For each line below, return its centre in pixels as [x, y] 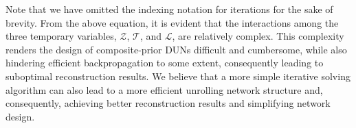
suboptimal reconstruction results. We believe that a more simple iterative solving [178, 76]
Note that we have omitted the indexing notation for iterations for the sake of [169, 9]
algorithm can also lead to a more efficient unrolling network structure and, [164, 89]
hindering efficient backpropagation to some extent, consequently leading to [165, 63]
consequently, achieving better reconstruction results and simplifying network [168, 103]
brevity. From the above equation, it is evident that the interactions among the [172, 22]
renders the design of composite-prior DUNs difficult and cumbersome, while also [176, 49]
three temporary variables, [61, 36]
